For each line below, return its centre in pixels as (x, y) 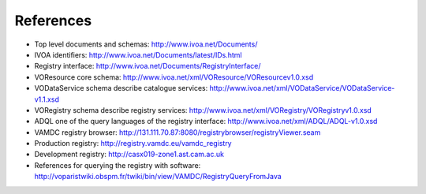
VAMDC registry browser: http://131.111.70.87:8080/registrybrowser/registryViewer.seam (177, 132)
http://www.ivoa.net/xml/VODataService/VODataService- (302, 88)
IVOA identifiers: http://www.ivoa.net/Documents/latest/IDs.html (138, 54)
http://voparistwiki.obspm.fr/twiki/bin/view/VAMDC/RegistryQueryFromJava (158, 177)
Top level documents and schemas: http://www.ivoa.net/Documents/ (146, 44)
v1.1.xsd (47, 99)
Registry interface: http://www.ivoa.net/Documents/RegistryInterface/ (148, 66)
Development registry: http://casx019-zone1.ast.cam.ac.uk (129, 155)
